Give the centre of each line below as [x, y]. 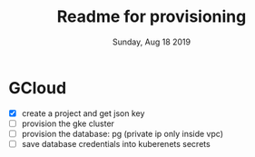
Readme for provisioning [152, 17]
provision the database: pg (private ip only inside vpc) [123, 133]
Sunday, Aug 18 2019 [152, 42]
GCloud [38, 88]
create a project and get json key [83, 113]
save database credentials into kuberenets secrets [116, 143]
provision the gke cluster [68, 123]
